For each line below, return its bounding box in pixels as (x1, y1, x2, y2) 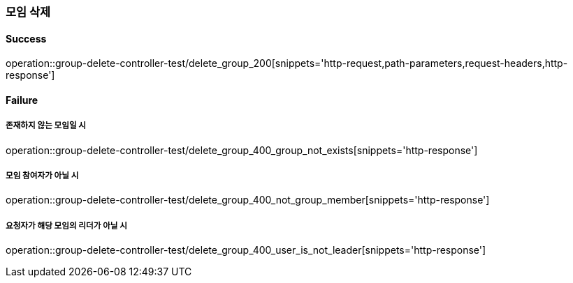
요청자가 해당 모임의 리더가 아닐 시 (6, 220, 127, 231)
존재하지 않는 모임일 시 (6, 121, 87, 131)
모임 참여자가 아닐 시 (6, 171, 79, 181)
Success (6, 32, 47, 45)
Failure (6, 93, 38, 106)
